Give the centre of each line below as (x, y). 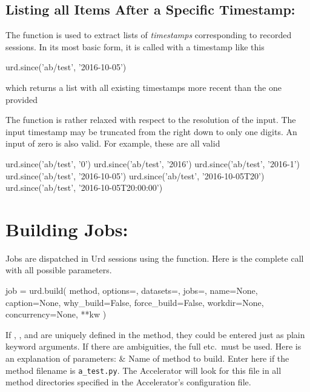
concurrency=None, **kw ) (56, 314)
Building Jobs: (67, 229)
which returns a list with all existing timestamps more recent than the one (143, 87)
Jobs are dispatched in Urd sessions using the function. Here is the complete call (155, 258)
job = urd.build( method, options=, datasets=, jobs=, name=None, (132, 291)
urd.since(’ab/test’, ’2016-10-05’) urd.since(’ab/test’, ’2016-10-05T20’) (135, 175)
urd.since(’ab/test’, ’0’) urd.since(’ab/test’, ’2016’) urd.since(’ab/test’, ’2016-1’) (153, 163)
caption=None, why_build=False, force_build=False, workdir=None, (135, 302)
